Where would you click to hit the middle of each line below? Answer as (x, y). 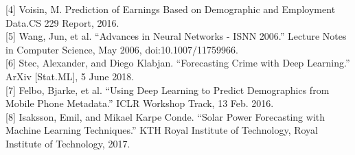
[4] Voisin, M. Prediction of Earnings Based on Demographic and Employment (171, 9)
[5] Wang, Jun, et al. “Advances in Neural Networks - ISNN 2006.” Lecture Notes (176, 36)
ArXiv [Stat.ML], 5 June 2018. (70, 76)
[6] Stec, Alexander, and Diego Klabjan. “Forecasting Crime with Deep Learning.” (178, 63)
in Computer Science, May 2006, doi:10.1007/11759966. (122, 49)
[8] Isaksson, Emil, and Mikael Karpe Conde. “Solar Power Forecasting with (165, 116)
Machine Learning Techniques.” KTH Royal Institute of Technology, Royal (162, 130)
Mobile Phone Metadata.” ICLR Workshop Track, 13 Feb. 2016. (140, 103)
